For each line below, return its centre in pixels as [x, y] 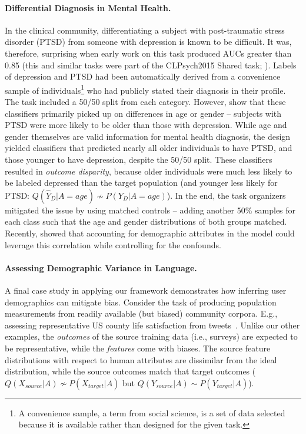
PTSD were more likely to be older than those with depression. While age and [146, 125]
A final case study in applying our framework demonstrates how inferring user [146, 290]
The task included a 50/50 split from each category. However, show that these [145, 102]
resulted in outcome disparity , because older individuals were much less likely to [149, 171]
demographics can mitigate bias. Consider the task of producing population [141, 302]
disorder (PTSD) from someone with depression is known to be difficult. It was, [148, 42]
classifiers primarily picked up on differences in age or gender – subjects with [143, 113]
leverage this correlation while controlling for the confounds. [113, 244]
